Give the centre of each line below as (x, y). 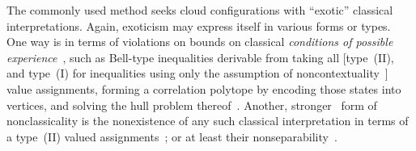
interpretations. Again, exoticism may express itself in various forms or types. (199, 25)
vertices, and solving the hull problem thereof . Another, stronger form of (192, 105)
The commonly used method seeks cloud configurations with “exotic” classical (200, 10)
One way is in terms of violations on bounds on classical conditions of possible (200, 42)
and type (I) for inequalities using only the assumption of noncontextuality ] (197, 73)
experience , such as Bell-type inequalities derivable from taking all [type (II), (200, 57)
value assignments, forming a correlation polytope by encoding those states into (204, 88)
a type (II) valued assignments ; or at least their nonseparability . (172, 136)
